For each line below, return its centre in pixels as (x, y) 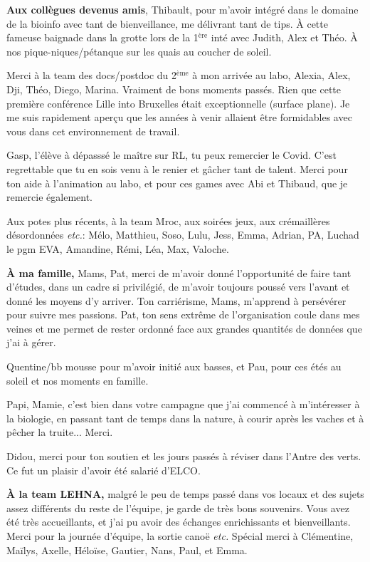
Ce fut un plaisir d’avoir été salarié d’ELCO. (104, 470)
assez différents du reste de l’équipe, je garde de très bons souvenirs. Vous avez (178, 508)
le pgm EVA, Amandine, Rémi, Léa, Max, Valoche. (118, 248)
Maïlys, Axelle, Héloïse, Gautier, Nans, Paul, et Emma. (127, 550)
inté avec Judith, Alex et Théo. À (284, 37)
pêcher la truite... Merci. (60, 432)
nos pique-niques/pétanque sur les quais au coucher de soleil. (139, 51)
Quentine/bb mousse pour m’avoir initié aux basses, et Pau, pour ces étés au (174, 366)
